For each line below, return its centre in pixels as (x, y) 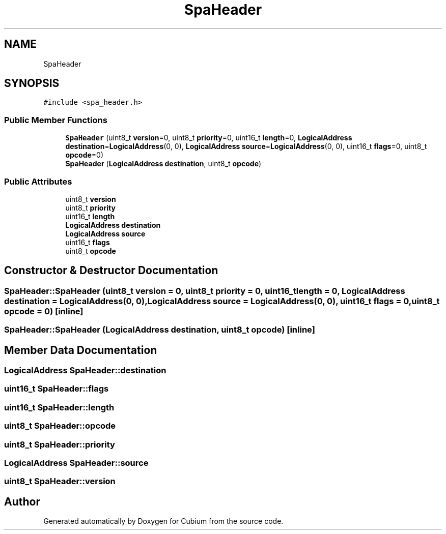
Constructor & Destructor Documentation (111, 271)
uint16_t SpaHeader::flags (57, 389)
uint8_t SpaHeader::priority (60, 444)
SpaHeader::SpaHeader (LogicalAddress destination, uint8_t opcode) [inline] (160, 330)
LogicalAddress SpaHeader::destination (85, 370)
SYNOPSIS (32, 83)
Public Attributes (38, 181)
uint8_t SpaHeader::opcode (60, 426)
